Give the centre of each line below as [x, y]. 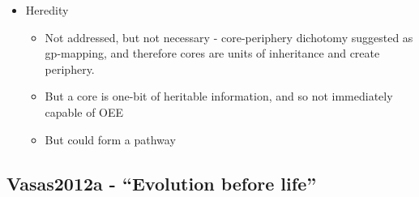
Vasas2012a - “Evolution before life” [162, 183]
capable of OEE [84, 111]
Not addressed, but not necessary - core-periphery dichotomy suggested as [229, 37]
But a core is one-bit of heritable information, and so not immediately [219, 96]
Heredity [47, 10]
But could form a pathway [110, 139]
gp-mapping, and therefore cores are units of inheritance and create [212, 53]
